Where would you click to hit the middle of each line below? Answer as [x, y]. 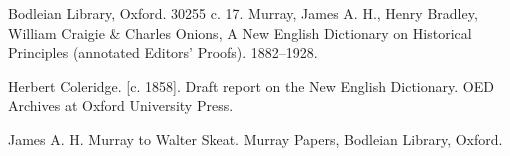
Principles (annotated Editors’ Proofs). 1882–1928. [163, 52]
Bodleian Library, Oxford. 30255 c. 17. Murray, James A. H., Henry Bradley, [243, 13]
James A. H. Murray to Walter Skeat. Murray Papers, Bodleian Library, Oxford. [255, 138]
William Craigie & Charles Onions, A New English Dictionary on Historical [240, 32]
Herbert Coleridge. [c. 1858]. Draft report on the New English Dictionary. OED [251, 85]
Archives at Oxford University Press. [121, 105]
